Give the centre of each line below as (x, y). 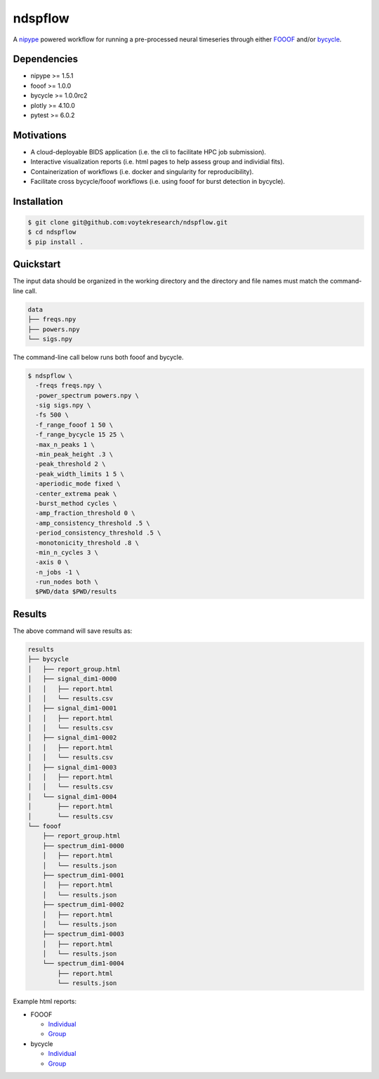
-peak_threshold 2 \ (71, 464)
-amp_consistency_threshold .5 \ (93, 523)
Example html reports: (45, 1001)
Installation (38, 201)
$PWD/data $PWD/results (76, 592)
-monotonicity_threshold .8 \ (87, 543)
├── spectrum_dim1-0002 (83, 905)
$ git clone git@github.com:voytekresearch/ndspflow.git (128, 222)
